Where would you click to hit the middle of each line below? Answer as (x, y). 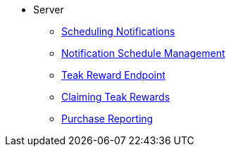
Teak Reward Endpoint (113, 75)
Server (49, 9)
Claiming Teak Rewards (116, 97)
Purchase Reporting (107, 119)
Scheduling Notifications (118, 31)
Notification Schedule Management (143, 53)
